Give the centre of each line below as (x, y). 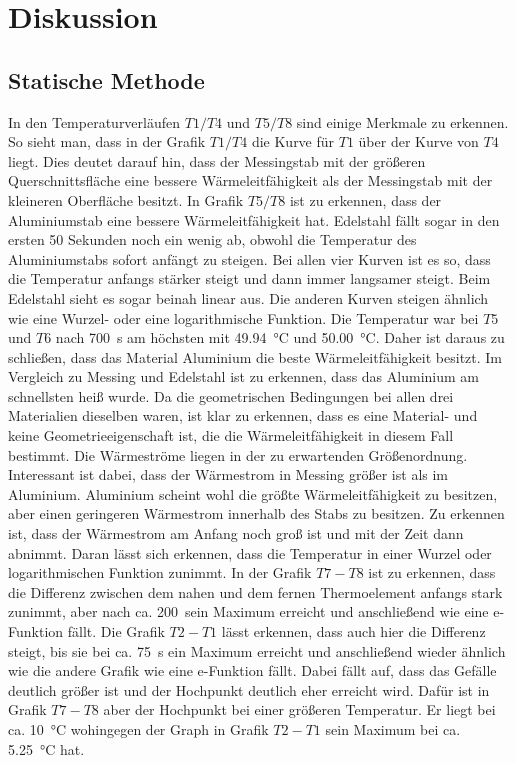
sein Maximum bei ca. (393, 728)
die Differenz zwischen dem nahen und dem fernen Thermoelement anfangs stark (255, 591)
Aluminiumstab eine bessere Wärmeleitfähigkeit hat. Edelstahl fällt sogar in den (254, 219)
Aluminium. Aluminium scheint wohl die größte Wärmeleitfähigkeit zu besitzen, (253, 493)
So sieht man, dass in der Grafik (107, 141)
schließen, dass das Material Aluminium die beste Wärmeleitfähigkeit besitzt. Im (255, 356)
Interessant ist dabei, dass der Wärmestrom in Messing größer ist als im (228, 474)
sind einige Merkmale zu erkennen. (402, 121)
